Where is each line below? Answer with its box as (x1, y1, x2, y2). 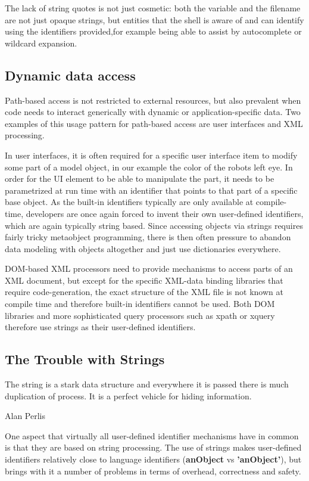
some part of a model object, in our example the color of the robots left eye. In (5, 160, 293, 173)
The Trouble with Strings (5, 350, 165, 368)
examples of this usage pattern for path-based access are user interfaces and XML (5, 117, 303, 129)
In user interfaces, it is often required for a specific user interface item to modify (5, 148, 298, 161)
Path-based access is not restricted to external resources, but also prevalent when (5, 94, 301, 106)
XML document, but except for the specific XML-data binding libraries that (5, 274, 283, 286)
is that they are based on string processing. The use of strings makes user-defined (5, 441, 302, 454)
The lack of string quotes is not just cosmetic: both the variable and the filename (5, 2, 301, 14)
